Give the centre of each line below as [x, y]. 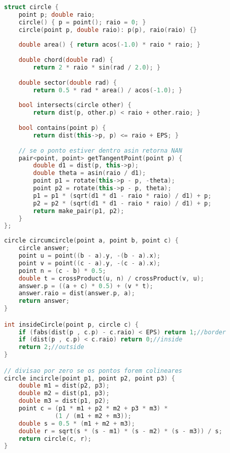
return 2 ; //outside [51, 347]
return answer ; [44, 301]
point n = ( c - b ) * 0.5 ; [62, 271]
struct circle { [31, 7]
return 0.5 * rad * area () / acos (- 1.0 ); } [108, 90]
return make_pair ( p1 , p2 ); [79, 211]
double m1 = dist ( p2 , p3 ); [64, 386]
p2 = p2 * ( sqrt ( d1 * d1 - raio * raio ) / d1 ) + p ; [122, 203]
